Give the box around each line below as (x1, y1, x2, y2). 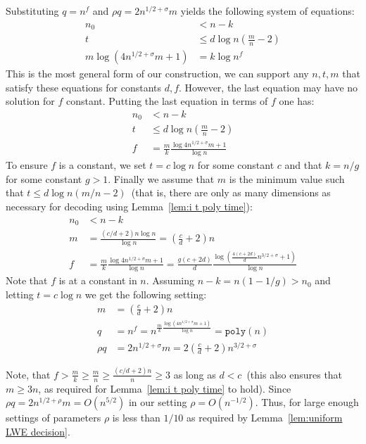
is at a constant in (58, 273, 137, 288)
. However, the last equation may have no (179, 80, 358, 94)
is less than (112, 410, 160, 425)
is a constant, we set (58, 158, 146, 172)
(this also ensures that (246, 367, 343, 381)
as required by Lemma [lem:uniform (187, 410, 343, 425)
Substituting (6, 4, 59, 18)
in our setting (128, 395, 187, 410)
